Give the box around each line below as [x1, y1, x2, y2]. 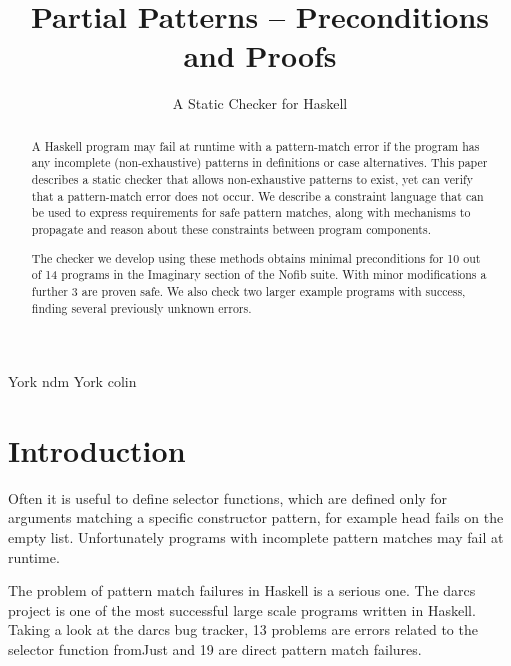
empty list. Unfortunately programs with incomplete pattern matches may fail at [8, 527, 504, 548]
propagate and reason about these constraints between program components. [31, 220, 431, 237]
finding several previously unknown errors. [31, 299, 252, 316]
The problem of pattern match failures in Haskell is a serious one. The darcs [8, 580, 476, 601]
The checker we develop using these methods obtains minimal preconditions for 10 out [31, 249, 481, 266]
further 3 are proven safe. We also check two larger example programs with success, [31, 282, 466, 299]
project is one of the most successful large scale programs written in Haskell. [8, 599, 476, 620]
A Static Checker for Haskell [172, 93, 348, 114]
